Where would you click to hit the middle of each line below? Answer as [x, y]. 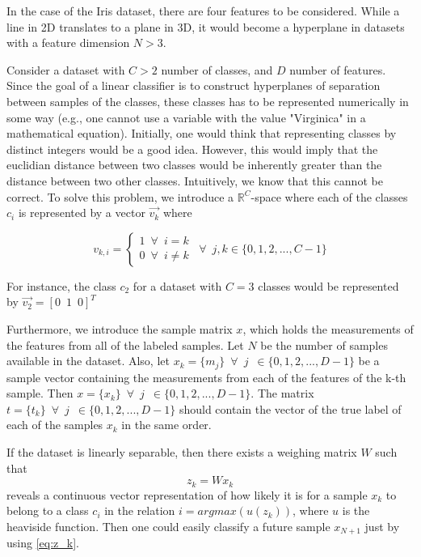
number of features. [338, 69]
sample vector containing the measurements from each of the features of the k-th [206, 377]
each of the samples [55, 425]
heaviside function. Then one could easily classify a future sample [168, 526]
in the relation [140, 510]
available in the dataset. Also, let [88, 361]
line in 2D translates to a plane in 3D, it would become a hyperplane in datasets [206, 26]
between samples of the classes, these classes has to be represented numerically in [208, 101]
